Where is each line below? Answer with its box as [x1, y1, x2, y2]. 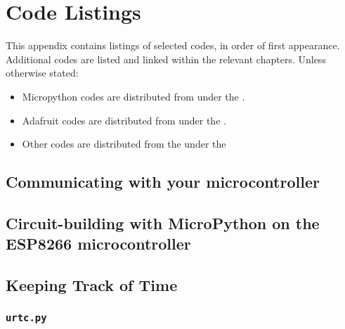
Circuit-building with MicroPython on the [6, 212, 320, 233]
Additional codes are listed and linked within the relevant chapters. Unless [6, 51, 326, 66]
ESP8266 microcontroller [6, 233, 191, 254]
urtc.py [6, 312, 47, 324]
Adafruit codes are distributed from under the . [22, 112, 226, 127]
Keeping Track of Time [6, 274, 178, 296]
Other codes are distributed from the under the [22, 136, 226, 151]
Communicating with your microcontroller [6, 171, 320, 193]
